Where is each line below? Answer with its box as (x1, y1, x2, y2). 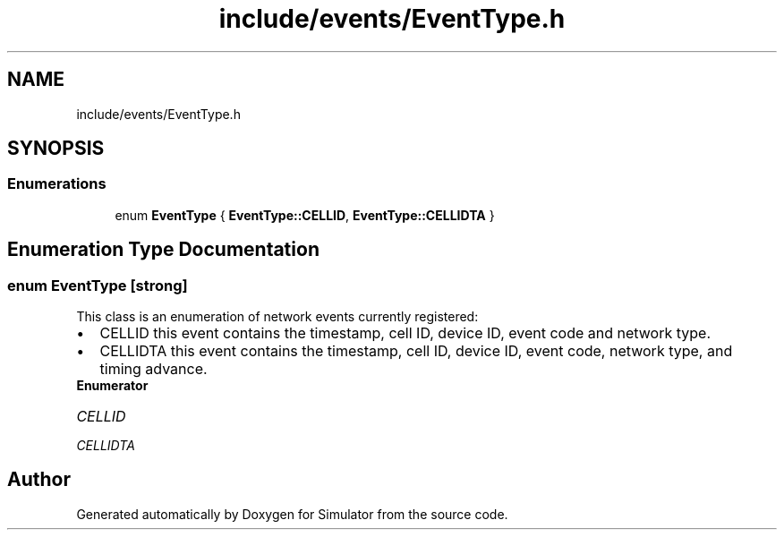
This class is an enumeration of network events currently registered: (76, 309, 479, 325)
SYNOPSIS (7, 137, 105, 160)
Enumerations (7, 175, 107, 193)
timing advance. (99, 360, 208, 379)
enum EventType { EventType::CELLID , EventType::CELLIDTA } (115, 207, 495, 223)
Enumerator (76, 378, 149, 394)
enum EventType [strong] (7, 276, 188, 294)
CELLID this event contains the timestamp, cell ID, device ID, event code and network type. (99, 324, 712, 343)
